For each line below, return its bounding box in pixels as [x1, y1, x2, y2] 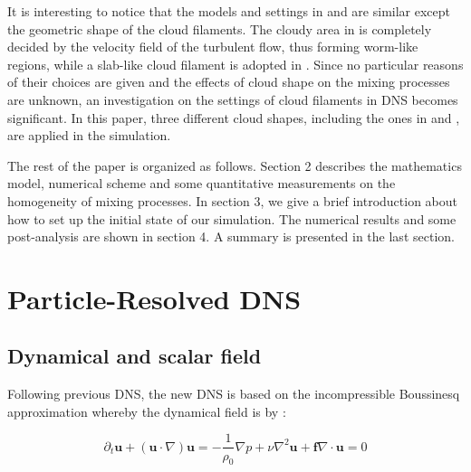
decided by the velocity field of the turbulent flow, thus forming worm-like [7, 37, 418, 56]
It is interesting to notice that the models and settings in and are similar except [7, 2, 450, 20]
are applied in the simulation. [7, 126, 171, 145]
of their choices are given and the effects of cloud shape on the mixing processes [7, 72, 450, 91]
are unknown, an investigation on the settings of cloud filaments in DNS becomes [7, 90, 458, 109]
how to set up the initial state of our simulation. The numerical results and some [7, 209, 457, 228]
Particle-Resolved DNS [7, 279, 302, 316]
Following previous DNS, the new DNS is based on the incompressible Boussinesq [7, 384, 460, 403]
